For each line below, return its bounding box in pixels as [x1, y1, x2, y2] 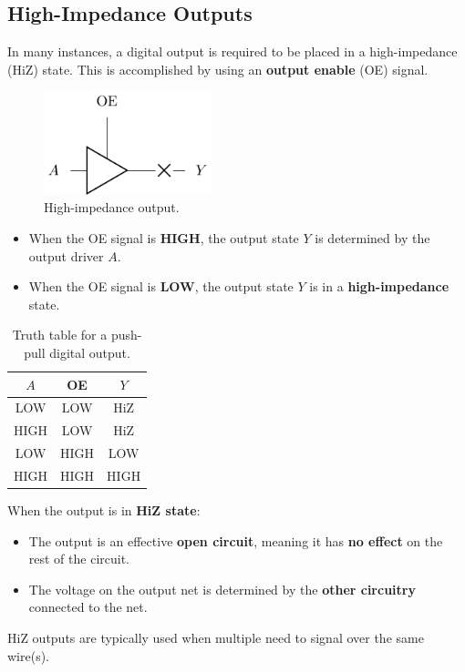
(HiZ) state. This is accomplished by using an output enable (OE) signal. [7, 59, 429, 78]
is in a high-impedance [309, 277, 449, 296]
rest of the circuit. [28, 549, 130, 568]
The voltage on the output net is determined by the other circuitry [28, 579, 416, 598]
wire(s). [7, 646, 50, 665]
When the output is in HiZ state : [7, 500, 201, 519]
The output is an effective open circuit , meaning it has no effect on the [28, 531, 443, 550]
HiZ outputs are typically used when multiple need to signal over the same [7, 627, 424, 647]
